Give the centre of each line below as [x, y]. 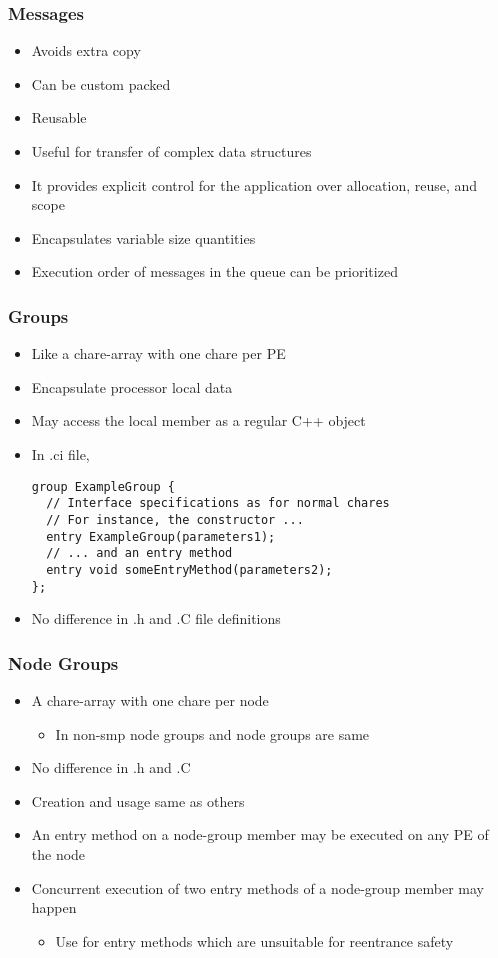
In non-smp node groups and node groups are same [212, 733]
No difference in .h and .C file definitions [156, 618]
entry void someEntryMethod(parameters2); [189, 569]
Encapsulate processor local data [132, 386]
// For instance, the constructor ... [175, 519]
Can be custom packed [101, 83]
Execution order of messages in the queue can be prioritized [214, 271]
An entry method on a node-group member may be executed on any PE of [260, 834]
